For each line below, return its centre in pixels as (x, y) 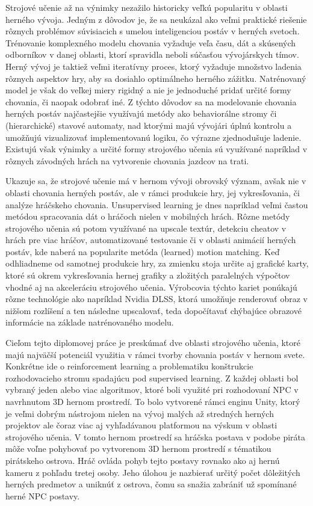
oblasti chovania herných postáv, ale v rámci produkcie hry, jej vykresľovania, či (153, 192)
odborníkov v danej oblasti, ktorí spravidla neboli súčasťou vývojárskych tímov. (152, 54)
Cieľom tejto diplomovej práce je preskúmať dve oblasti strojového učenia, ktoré (153, 343)
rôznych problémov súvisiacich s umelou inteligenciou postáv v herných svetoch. (153, 31)
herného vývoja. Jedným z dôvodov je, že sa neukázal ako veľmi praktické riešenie (156, 19)
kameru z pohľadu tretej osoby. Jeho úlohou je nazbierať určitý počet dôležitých (153, 472)
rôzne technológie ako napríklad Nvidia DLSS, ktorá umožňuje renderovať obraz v (156, 299)
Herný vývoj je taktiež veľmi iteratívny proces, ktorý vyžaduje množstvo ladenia (153, 66)
